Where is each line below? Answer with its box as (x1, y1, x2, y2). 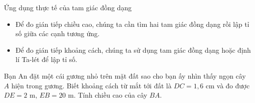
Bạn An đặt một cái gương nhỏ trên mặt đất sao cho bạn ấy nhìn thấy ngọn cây (4, 70, 246, 81)
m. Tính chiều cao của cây (68, 90, 148, 100)
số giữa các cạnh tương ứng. (15, 28, 100, 39)
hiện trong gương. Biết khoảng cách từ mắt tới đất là (11, 80, 172, 90)
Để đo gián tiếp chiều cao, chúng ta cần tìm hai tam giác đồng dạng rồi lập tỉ (15, 19, 250, 29)
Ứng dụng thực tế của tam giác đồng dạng (4, 2, 132, 12)
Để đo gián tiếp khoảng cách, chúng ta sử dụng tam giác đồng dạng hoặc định (15, 44, 251, 55)
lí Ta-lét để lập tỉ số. (15, 54, 77, 64)
